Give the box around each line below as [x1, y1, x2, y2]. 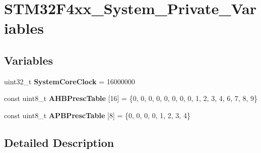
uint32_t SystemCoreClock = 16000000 [4, 76, 135, 86]
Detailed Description [4, 134, 114, 150]
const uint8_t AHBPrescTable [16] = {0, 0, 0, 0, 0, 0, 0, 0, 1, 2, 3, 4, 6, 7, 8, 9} [4, 93, 257, 104]
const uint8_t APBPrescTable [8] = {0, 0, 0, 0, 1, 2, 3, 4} [4, 110, 190, 120]
